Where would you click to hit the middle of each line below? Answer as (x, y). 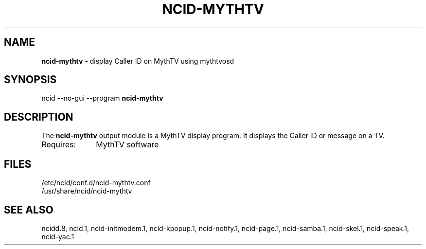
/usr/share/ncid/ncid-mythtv (87, 191)
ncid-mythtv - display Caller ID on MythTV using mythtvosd (138, 61)
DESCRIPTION (39, 117)
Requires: (59, 145)
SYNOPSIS (30, 80)
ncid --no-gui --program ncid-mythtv (102, 98)
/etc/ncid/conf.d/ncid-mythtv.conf (96, 183)
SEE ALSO (29, 210)
